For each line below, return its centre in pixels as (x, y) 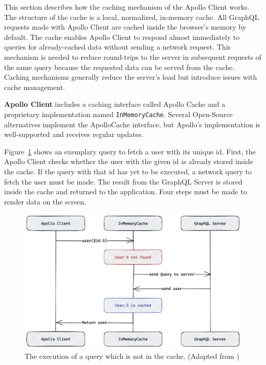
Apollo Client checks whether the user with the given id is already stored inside (129, 161)
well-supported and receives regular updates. (74, 134)
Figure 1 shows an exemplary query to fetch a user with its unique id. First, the (130, 151)
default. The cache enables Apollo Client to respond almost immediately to (122, 37)
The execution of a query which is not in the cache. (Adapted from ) (132, 356)
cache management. (35, 87)
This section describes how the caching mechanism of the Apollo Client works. (127, 7)
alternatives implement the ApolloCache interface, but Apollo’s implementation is (132, 124)
